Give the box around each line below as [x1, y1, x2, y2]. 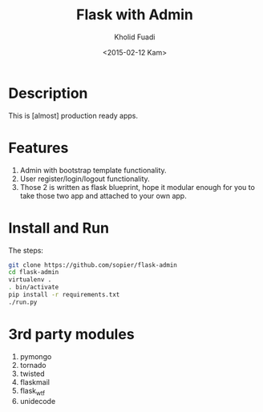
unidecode [19, 396, 56, 406]
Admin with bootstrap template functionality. [19, 165, 167, 175]
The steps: [8, 245, 44, 255]
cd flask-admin [8, 269, 59, 277]
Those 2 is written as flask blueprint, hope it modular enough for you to [19, 182, 255, 192]
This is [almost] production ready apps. [8, 111, 139, 120]
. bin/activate [8, 283, 59, 292]
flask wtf [19, 386, 46, 398]
